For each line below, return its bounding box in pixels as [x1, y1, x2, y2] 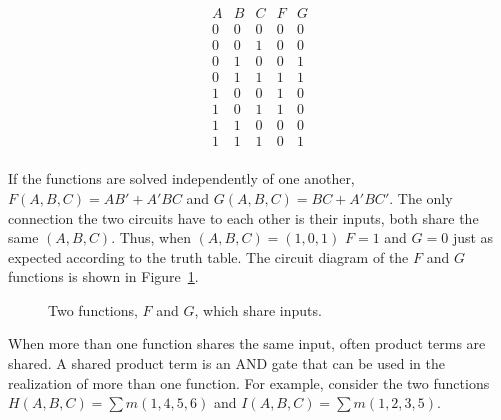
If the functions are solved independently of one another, [8, 168, 355, 189]
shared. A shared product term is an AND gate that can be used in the [8, 353, 445, 374]
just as [452, 227, 494, 248]
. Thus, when [111, 227, 191, 248]
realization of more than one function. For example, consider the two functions [8, 372, 490, 393]
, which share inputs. [194, 299, 322, 320]
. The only [389, 187, 453, 208]
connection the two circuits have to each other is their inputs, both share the [8, 207, 479, 228]
